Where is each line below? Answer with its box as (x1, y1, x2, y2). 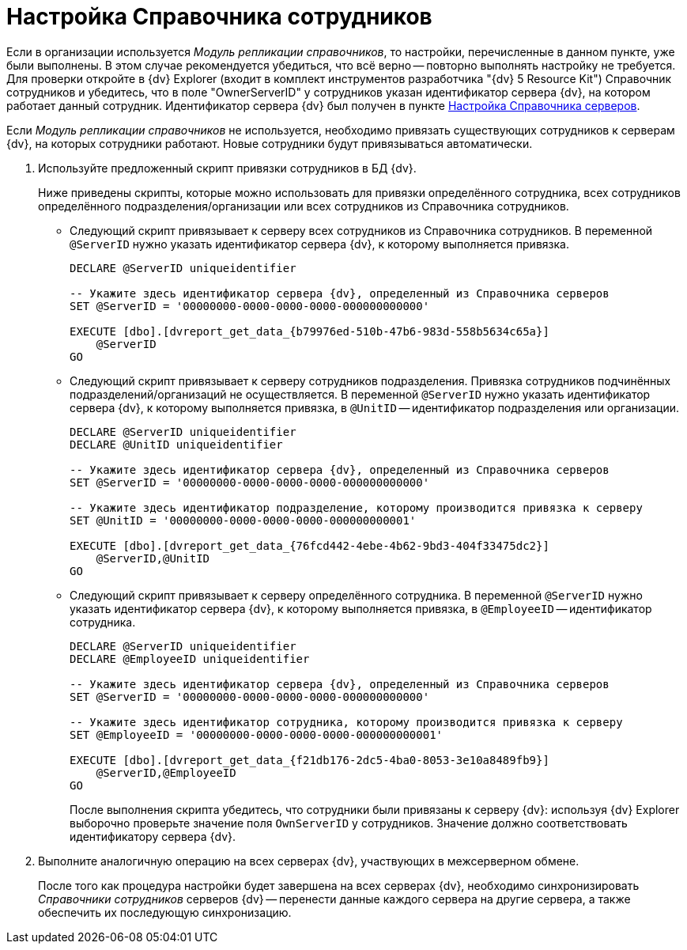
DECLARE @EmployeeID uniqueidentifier (70, 652, 310, 665)
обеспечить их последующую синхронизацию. (38, 905, 292, 919)
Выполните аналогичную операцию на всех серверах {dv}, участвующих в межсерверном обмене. (38, 853, 579, 868)
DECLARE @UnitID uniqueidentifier (70, 437, 283, 451)
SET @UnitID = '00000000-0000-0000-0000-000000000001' (70, 513, 417, 527)
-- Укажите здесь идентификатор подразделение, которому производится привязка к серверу (70, 501, 643, 514)
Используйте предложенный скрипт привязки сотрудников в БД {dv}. (38, 161, 417, 175)
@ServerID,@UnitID (96, 551, 210, 565)
